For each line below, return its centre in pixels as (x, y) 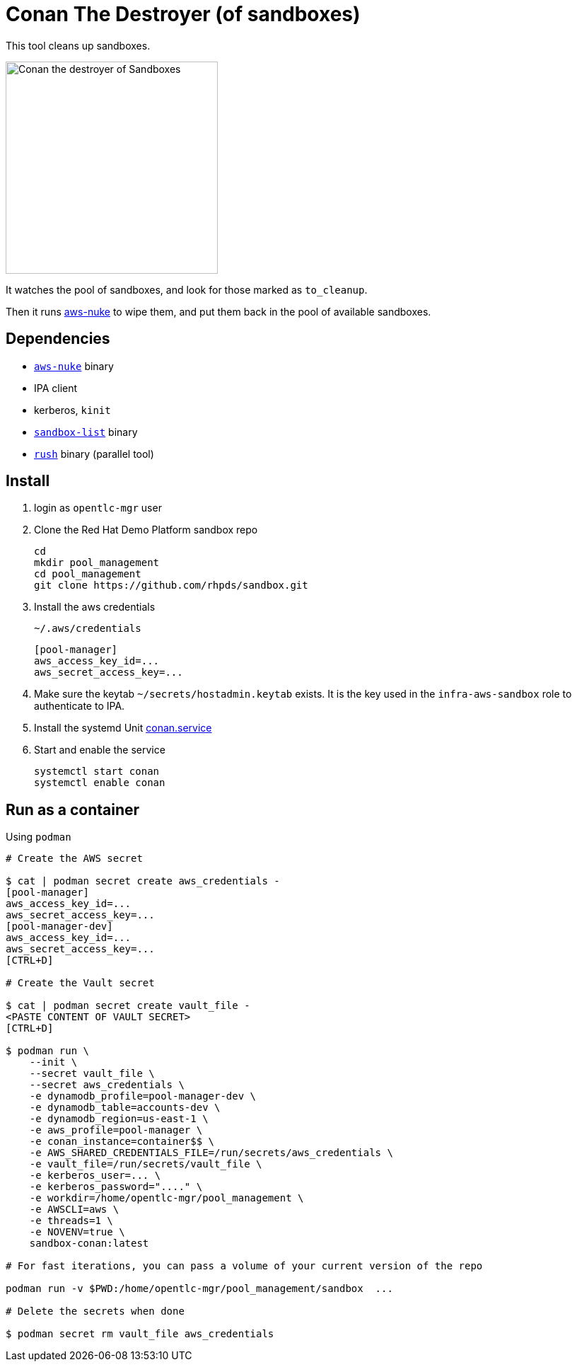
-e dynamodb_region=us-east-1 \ (119, 1119)
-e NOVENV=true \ (77, 1232)
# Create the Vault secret (80, 983)
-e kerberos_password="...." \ (116, 1187)
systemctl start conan (97, 772)
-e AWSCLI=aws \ (74, 1210)
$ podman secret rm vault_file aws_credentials (140, 1334)
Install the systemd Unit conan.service (123, 728)
